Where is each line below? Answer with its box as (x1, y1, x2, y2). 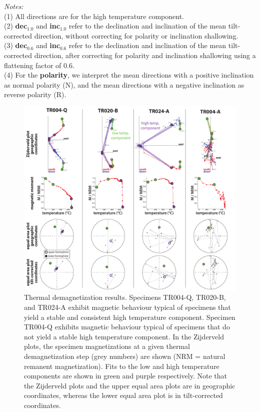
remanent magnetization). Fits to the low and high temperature (24, 360, 219, 371)
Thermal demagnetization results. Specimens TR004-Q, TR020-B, (24, 292, 226, 302)
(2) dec (4, 21, 27, 31)
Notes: (4, 1, 23, 11)
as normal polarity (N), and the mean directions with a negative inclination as (4, 79, 244, 90)
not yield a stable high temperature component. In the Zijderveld (24, 331, 224, 341)
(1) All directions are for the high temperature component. (4, 11, 184, 21)
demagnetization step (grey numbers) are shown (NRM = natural (24, 350, 225, 361)
